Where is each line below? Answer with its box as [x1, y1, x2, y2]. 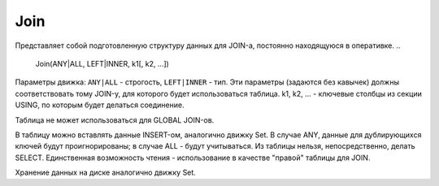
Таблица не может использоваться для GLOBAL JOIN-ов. [15, 115, 215, 125]
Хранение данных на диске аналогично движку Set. [15, 167, 197, 178]
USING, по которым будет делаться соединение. [15, 100, 185, 110]
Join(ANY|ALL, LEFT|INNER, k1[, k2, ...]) [35, 58, 170, 68]
